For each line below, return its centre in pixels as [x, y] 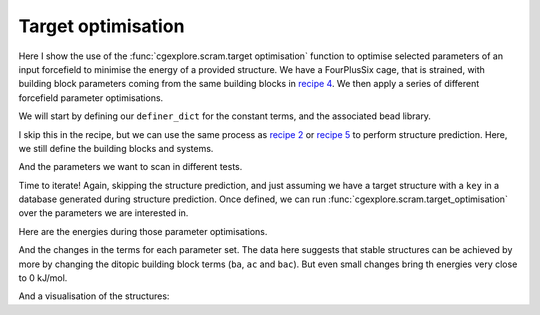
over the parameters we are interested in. [103, 213]
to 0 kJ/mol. [43, 278]
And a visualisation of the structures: [94, 296]
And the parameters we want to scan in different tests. [130, 167]
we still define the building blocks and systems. [116, 148]
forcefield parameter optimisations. [91, 97]
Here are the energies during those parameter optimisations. [143, 231]
